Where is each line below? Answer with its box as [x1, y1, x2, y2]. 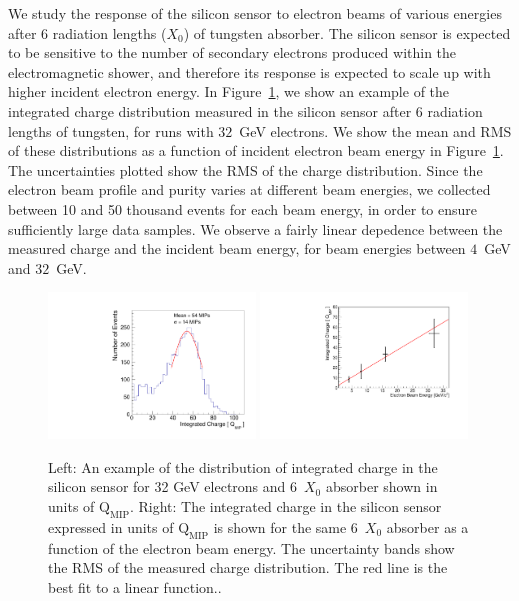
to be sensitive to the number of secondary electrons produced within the [8, 42, 457, 63]
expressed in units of [48, 516, 174, 537]
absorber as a [386, 516, 469, 537]
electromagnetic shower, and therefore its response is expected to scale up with [8, 61, 491, 82]
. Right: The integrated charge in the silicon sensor [129, 495, 442, 516]
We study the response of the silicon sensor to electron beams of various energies [8, 3, 502, 23]
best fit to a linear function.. [48, 576, 222, 597]
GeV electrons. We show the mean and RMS [239, 120, 512, 141]
